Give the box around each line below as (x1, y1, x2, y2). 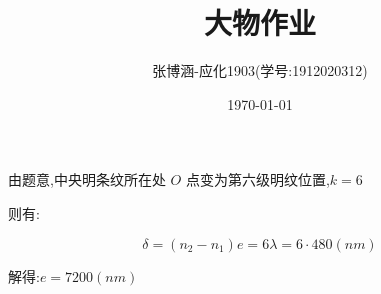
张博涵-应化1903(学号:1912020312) (152, 60, 368, 81)
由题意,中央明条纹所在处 (8, 169, 166, 190)
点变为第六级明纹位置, (185, 169, 330, 190)
